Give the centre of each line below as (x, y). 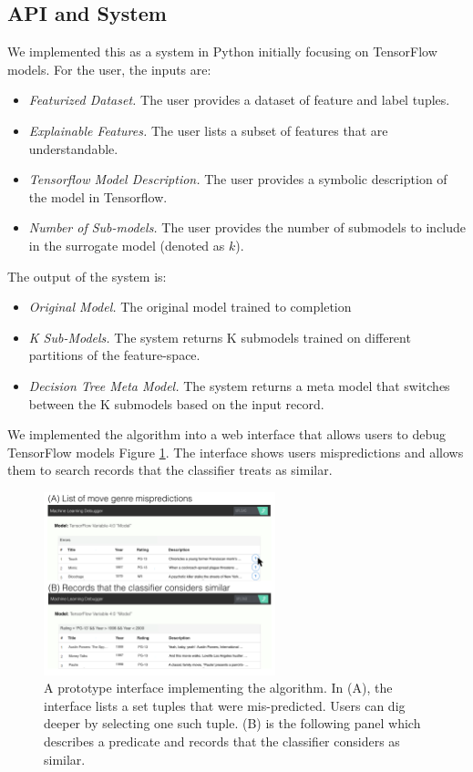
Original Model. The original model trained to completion (190, 307)
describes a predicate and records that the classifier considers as (222, 741)
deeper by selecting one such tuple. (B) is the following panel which (232, 723)
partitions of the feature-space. (114, 355)
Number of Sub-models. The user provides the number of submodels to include (247, 227)
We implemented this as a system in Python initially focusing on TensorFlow (222, 51)
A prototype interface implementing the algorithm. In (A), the (218, 688)
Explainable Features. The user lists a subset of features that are (208, 130)
